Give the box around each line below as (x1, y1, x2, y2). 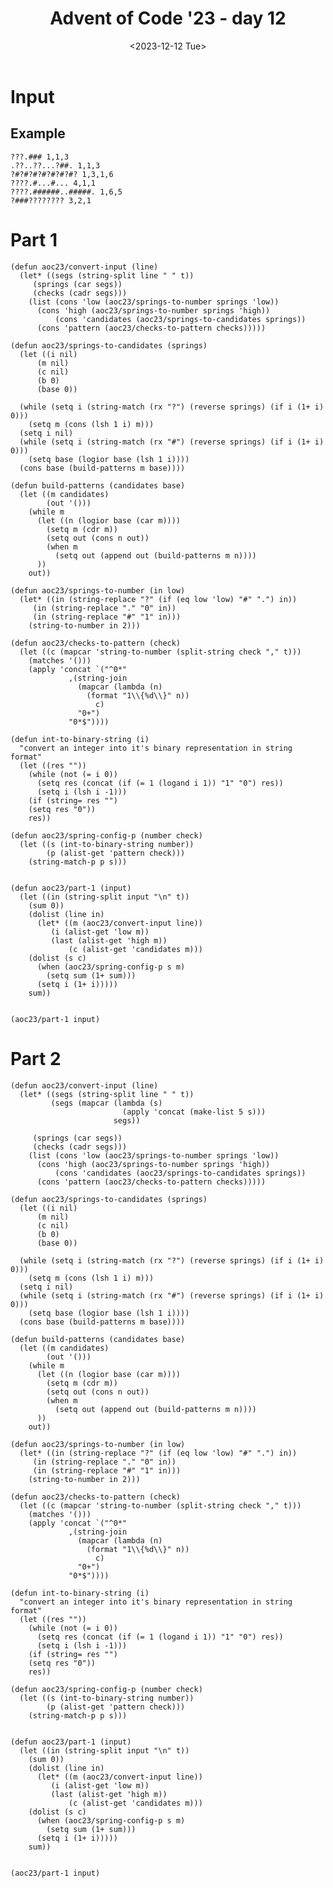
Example (10, 125, 66, 142)
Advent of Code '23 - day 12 (49, 7, 287, 30)
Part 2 (10, 1047, 62, 1070)
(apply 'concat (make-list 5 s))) (121, 1107, 267, 1117)
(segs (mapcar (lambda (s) (50, 1098, 163, 1108)
